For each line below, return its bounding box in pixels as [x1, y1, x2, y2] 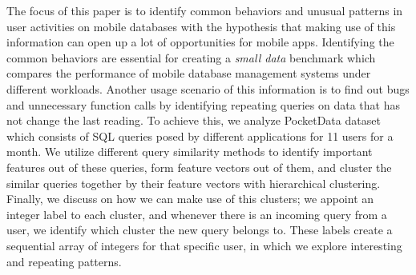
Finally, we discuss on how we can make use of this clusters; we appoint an [6, 190, 374, 207]
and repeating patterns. [6, 253, 122, 269]
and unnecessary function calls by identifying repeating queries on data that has [6, 96, 400, 113]
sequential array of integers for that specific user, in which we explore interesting [6, 237, 402, 253]
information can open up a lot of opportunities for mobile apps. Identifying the [6, 34, 394, 50]
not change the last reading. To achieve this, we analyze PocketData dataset [6, 112, 381, 129]
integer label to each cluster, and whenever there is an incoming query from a [6, 205, 387, 222]
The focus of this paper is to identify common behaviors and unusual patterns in [6, 2, 403, 18]
